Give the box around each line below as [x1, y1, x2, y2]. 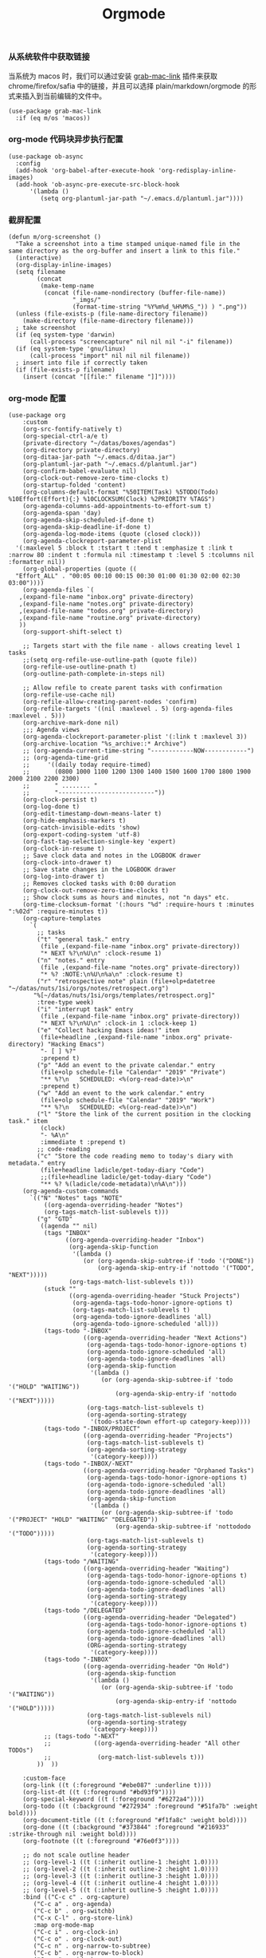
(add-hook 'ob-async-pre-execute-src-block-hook [15, 181, 180, 189]
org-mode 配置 [8, 393, 66, 404]
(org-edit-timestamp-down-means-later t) [22, 810, 162, 818]
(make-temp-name [40, 282, 94, 290]
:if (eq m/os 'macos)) [15, 113, 91, 122]
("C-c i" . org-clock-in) [33, 1928, 119, 1936]
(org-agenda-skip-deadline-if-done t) [22, 523, 151, 531]
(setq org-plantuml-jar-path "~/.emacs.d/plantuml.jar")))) [40, 194, 244, 202]
